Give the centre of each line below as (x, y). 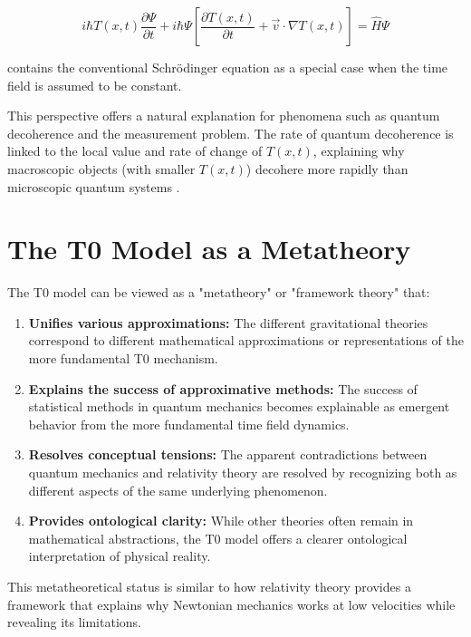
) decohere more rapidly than (327, 168)
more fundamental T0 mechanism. (123, 358)
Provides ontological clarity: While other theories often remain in (221, 521)
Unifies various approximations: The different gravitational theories (228, 322)
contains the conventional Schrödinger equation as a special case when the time (228, 67)
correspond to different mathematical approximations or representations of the (246, 340)
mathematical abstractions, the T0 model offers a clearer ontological (218, 538)
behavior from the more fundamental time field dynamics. (189, 424)
